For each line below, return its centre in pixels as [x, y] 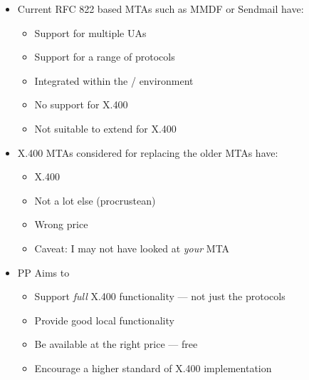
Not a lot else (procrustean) [95, 200]
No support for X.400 [81, 104]
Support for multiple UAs [90, 32]
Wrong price [61, 224]
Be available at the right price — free [116, 344]
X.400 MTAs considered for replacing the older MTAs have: [148, 152]
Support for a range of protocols [105, 57]
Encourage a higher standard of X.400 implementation [153, 368]
